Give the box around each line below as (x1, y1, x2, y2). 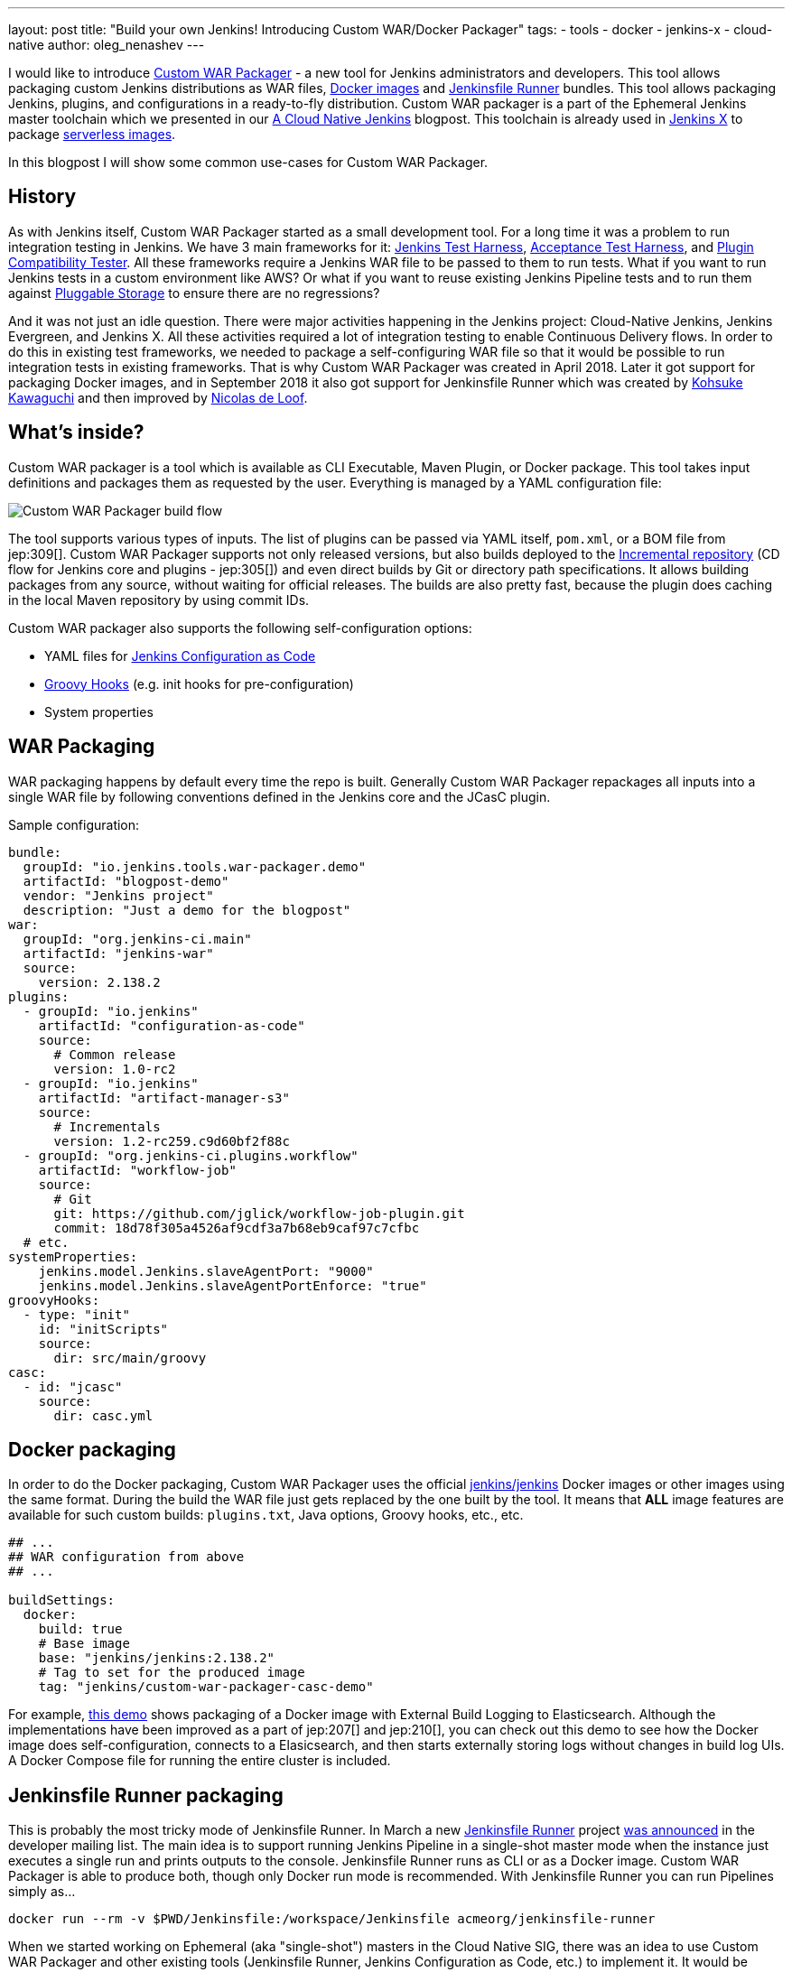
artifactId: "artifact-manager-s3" (38, 1090, 290, 1105)
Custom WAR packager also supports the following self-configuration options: (8, 619, 472, 636)
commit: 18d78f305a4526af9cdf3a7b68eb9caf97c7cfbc (53, 1220, 420, 1235)
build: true (38, 1622, 123, 1637)
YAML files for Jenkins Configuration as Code (44, 647, 316, 664)
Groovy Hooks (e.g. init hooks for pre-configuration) (44, 675, 354, 692)
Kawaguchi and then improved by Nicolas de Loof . (8, 389, 308, 405)
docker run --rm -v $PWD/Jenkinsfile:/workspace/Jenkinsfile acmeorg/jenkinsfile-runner (8, 1912, 656, 1927)
